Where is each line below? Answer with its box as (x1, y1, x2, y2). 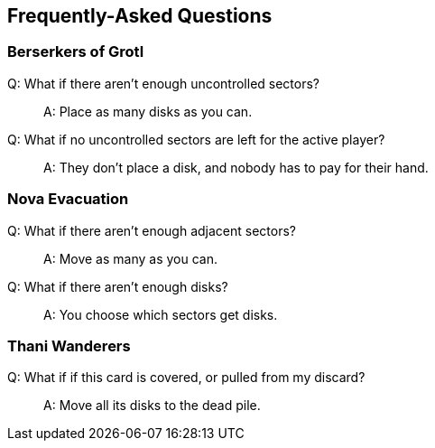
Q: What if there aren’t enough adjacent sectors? (7, 222, 296, 238)
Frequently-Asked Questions (7, 5, 273, 27)
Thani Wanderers (7, 336, 131, 355)
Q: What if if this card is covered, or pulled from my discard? (7, 369, 366, 386)
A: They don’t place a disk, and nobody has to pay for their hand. (43, 159, 429, 175)
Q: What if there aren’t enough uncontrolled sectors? (7, 75, 320, 91)
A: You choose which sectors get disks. (43, 306, 278, 322)
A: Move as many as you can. (43, 250, 217, 266)
